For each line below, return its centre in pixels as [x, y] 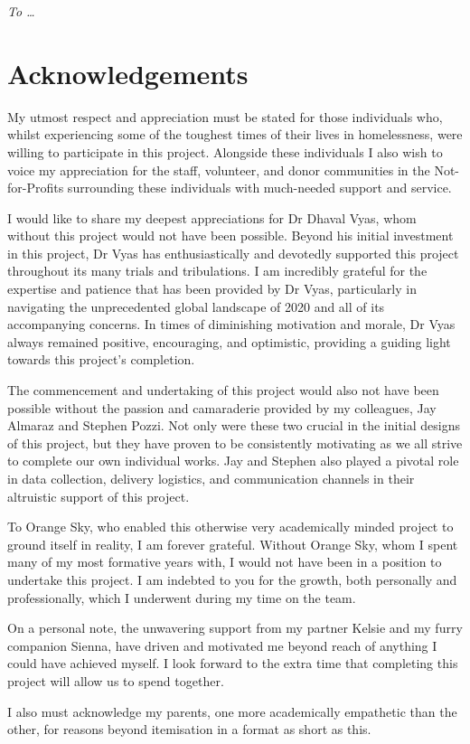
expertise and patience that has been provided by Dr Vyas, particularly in [212, 289]
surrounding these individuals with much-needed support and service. [259, 188]
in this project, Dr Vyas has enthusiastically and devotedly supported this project [233, 253]
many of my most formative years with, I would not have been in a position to [225, 562]
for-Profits [36, 188]
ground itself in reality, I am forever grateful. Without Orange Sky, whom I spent [233, 544]
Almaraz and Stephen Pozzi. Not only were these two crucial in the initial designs [234, 425]
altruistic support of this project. [99, 496]
